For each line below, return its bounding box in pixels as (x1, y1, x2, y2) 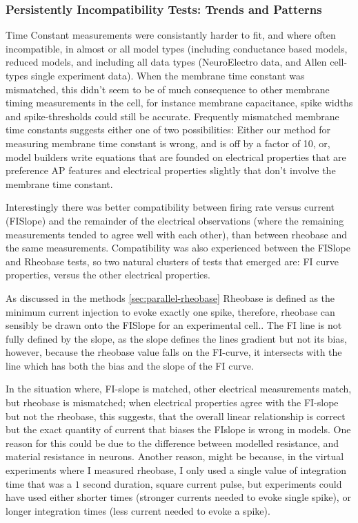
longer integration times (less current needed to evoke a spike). (6, 503, 270, 517)
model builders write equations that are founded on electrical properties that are (6, 149, 346, 164)
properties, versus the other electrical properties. (6, 267, 210, 282)
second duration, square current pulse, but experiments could (83, 476, 342, 491)
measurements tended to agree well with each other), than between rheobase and (6, 227, 347, 241)
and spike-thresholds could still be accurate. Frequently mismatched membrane (6, 108, 339, 123)
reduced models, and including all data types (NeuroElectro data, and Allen (6, 55, 327, 69)
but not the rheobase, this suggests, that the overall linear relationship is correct (6, 408, 346, 423)
